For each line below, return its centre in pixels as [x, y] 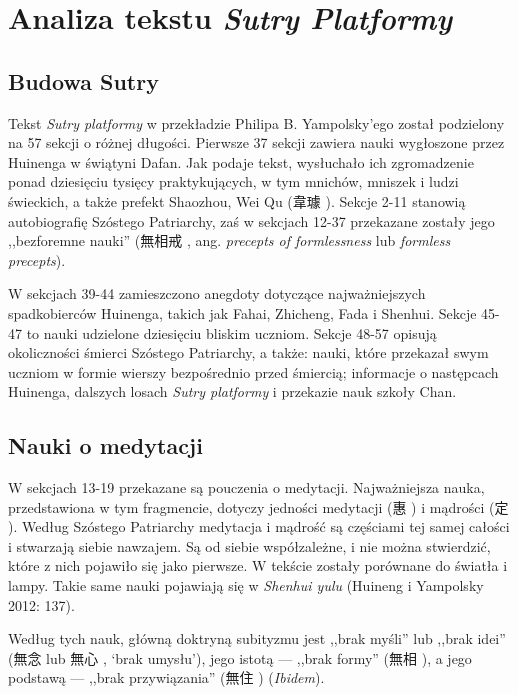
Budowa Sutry [83, 80]
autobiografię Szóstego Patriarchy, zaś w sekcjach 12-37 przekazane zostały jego [251, 220]
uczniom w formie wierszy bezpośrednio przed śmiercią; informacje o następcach [253, 371]
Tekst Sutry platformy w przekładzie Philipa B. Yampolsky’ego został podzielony [256, 122]
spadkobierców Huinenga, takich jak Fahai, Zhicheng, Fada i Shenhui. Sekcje [242, 312]
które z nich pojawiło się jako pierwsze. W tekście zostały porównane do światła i [258, 565]
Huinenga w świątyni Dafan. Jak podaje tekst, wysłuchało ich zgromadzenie [241, 161]
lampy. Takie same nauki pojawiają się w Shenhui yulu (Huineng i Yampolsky [246, 585]
